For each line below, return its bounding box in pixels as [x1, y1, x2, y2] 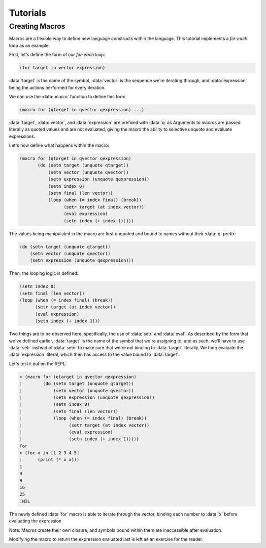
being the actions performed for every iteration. [9, 84, 106, 90]
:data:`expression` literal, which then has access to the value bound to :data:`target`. [9, 351, 180, 358]
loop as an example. [9, 42, 50, 48]
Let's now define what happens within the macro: [9, 142, 109, 148]
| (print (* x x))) [19, 457, 80, 463]
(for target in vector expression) [19, 65, 105, 71]
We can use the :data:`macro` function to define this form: [9, 93, 127, 99]
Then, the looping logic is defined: [9, 270, 79, 276]
